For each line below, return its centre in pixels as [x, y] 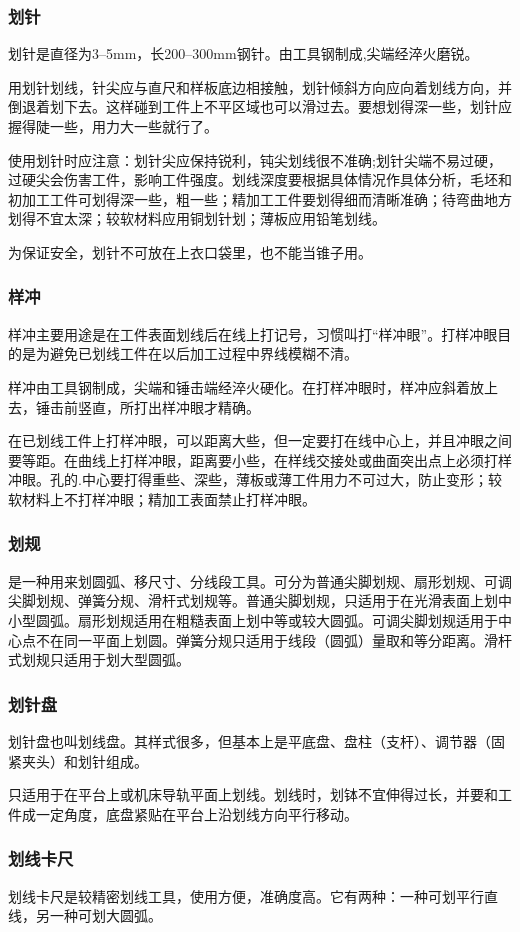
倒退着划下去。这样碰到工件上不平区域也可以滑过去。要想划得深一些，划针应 [260, 106]
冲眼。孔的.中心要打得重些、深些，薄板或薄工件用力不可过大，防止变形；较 [255, 479]
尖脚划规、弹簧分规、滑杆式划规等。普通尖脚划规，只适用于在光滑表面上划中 [260, 600]
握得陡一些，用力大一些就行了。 [113, 126]
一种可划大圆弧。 [105, 915]
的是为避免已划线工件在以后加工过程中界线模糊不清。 [183, 353]
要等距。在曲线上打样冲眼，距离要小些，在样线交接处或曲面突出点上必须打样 [260, 459]
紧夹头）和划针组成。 [78, 760]
